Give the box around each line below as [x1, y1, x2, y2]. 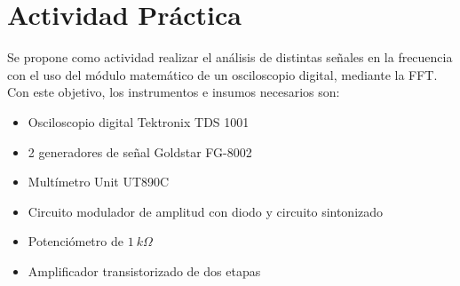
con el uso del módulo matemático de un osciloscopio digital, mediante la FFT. [7, 65, 438, 83]
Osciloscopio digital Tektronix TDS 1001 [28, 112, 250, 131]
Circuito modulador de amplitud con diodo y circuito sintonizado [28, 202, 384, 220]
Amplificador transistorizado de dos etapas [28, 261, 261, 280]
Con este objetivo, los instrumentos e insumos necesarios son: [7, 83, 340, 101]
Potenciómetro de [28, 232, 123, 250]
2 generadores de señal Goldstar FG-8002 [28, 142, 252, 161]
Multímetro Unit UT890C [28, 172, 170, 191]
